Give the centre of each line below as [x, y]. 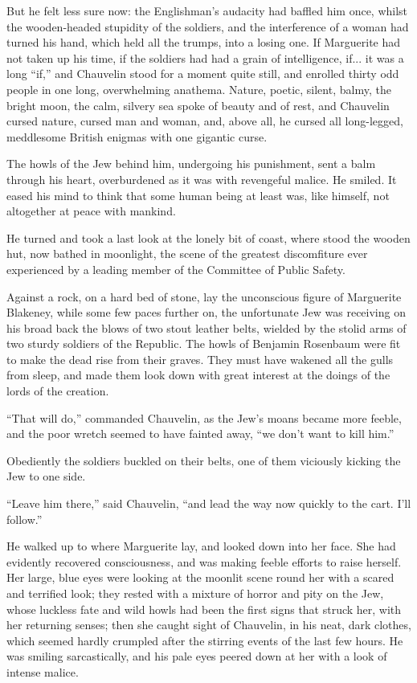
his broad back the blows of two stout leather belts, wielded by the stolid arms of [206, 327]
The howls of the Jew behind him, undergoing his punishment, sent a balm [191, 164]
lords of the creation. [58, 391]
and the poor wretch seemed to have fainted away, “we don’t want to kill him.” [200, 434]
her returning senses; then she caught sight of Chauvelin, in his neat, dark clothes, [209, 625]
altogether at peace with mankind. [91, 211]
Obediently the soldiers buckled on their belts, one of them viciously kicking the [204, 460]
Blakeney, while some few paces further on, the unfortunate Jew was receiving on [206, 312]
